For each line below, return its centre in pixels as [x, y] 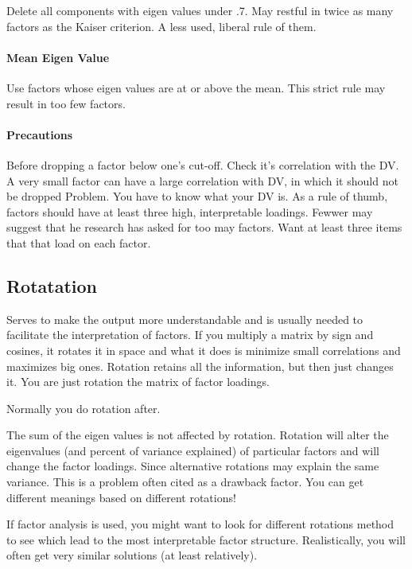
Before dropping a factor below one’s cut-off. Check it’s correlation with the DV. [203, 164]
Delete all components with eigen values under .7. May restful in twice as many [200, 10]
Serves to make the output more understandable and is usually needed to [185, 319]
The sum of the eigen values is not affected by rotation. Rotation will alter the [198, 435]
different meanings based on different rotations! [121, 497]
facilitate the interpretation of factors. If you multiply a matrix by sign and [190, 335]
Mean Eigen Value [58, 57]
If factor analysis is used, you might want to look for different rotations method [200, 524]
